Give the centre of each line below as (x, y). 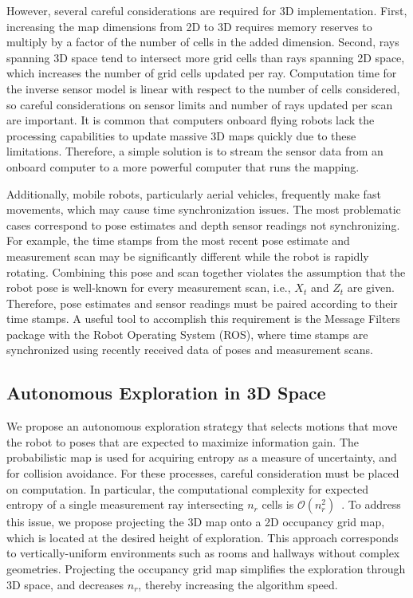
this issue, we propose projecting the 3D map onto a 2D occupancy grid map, (196, 522)
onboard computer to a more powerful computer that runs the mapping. (183, 166)
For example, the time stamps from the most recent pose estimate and (178, 240)
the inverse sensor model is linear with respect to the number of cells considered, (203, 88)
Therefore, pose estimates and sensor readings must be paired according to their (202, 303)
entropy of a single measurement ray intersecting (125, 504)
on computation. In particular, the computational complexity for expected (187, 488)
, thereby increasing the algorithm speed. (238, 584)
